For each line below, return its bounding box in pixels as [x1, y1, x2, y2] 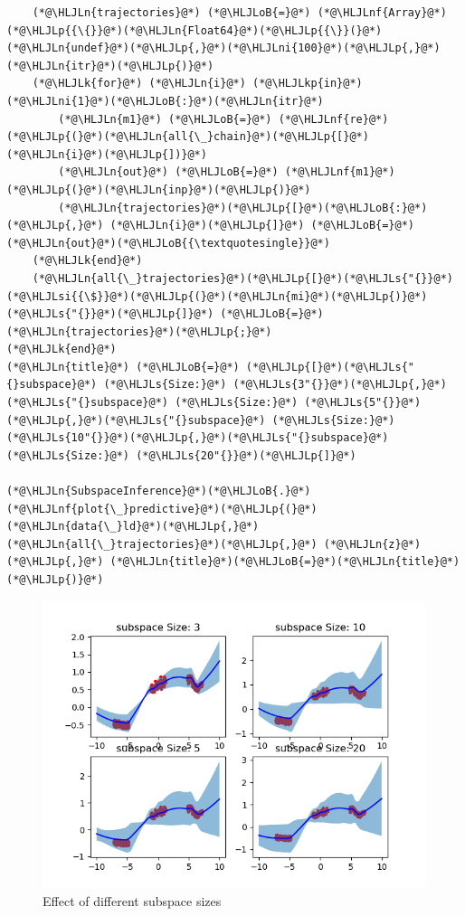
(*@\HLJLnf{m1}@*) [284, 165, 395, 179]
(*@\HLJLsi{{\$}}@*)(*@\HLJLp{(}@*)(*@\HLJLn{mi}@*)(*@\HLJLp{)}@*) [6, 289, 428, 303]
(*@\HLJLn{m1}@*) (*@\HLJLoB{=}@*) [58, 112, 272, 126]
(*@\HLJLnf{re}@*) [278, 112, 389, 126]
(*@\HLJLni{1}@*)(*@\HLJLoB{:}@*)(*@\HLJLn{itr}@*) [6, 94, 324, 108]
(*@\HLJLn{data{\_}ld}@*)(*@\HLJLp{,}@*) [6, 520, 260, 534]
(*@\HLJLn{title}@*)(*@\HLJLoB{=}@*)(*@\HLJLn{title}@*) [109, 555, 460, 569]
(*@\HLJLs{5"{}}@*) [304, 396, 422, 410]
